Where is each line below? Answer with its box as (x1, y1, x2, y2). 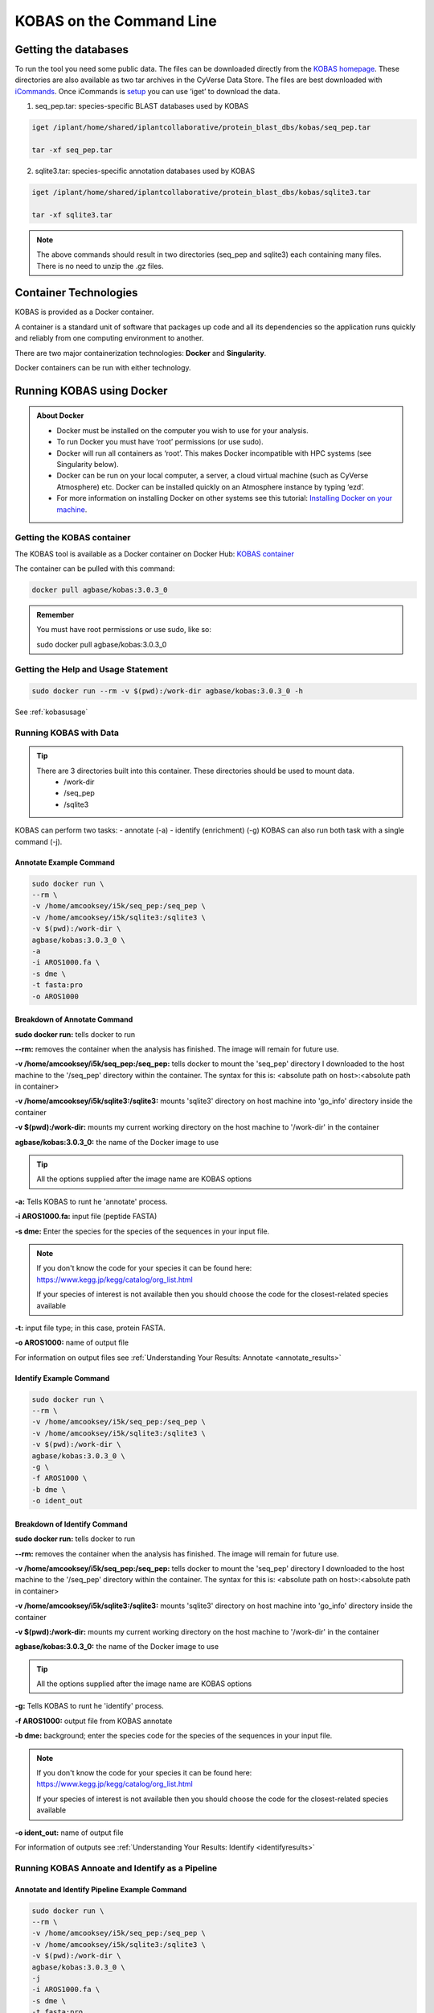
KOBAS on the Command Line (14, 12, 217, 30)
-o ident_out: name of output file (14, 1828, 124, 1837)
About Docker (36, 411, 84, 420)
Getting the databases (14, 43, 129, 56)
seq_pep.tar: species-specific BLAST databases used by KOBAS (35, 101, 249, 111)
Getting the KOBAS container (14, 532, 132, 544)
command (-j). (14, 837, 63, 846)
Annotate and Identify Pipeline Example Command (14, 1884, 187, 1894)
